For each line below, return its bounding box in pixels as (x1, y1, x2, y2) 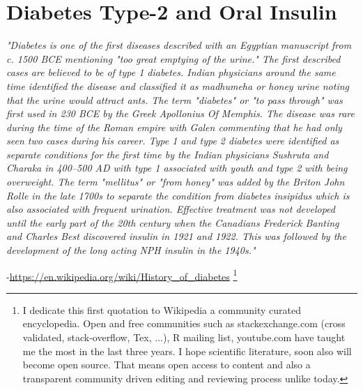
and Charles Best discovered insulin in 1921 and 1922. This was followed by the (6, 229, 346, 243)
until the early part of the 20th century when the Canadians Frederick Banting (6, 215, 339, 230)
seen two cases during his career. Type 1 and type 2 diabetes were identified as (6, 133, 339, 148)
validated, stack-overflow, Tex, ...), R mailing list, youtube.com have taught (22, 330, 346, 345)
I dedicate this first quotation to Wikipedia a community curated (22, 302, 302, 317)
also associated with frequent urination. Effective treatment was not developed (6, 202, 335, 216)
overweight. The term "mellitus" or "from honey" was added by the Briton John (6, 174, 345, 189)
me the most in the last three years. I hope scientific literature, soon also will (22, 343, 352, 358)
